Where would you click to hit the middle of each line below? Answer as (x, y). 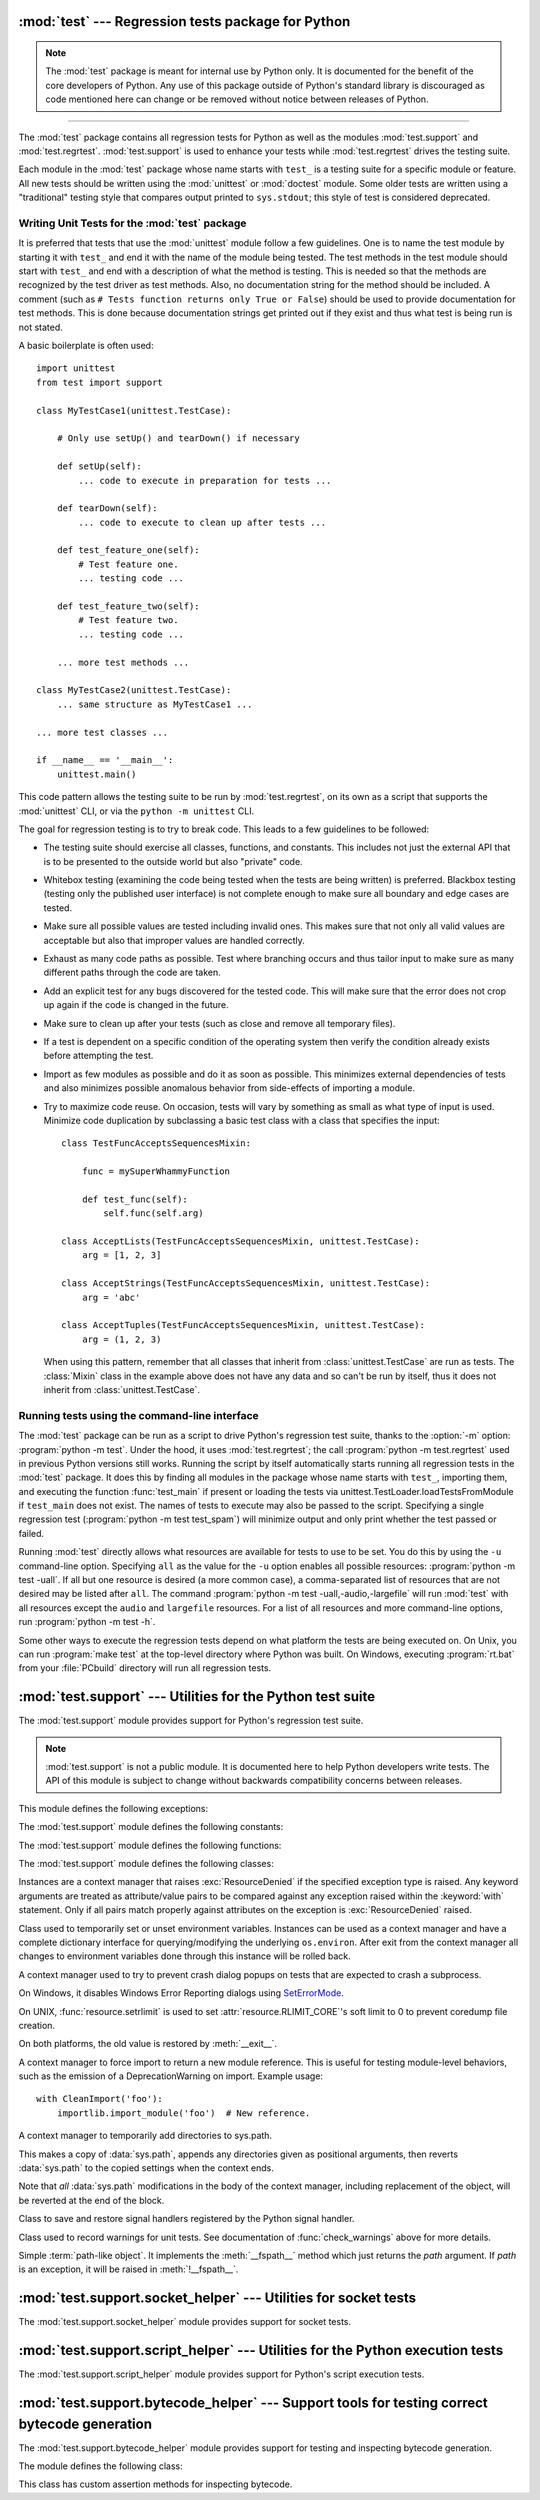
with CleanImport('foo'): (100, 2099)
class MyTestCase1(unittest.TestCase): (134, 410)
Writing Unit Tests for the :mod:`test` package (132, 223)
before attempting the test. (98, 1056)
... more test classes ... (102, 732)
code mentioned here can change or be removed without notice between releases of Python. (237, 99)
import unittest (76, 368)
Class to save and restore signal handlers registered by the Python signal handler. (186, 2219)
